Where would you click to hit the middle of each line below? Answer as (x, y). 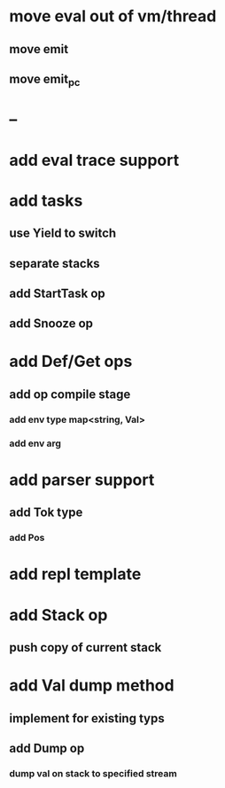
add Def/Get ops (71, 362)
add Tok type (46, 513)
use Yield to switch (63, 234)
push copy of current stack (85, 648)
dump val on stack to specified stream (93, 773)
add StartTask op (58, 293)
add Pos (27, 538)
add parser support (82, 480)
